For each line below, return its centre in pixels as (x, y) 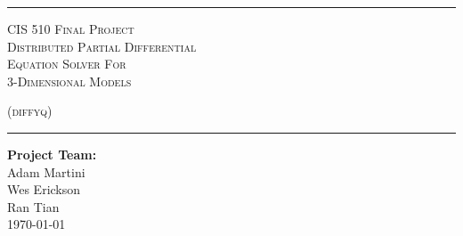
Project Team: (52, 154)
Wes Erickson (44, 189)
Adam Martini (46, 171)
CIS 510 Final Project (71, 28)
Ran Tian (33, 206)
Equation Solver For (67, 64)
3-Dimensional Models (69, 81)
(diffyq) (30, 111)
